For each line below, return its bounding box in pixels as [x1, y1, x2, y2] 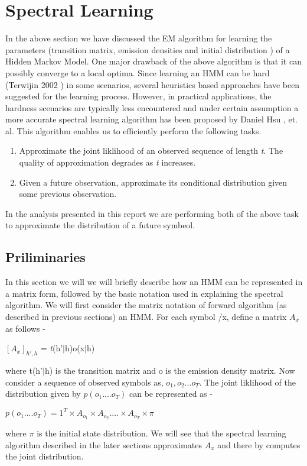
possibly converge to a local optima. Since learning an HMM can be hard [5, 66, 270, 79]
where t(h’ [5, 364, 43, 376]
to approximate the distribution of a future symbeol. [5, 219, 195, 231]
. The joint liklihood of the [199, 376, 296, 388]
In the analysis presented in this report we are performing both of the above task [5, 207, 299, 219]
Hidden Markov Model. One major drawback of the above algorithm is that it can [5, 55, 302, 67]
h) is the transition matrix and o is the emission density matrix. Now [44, 364, 295, 376]
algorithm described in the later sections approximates [5, 438, 202, 451]
